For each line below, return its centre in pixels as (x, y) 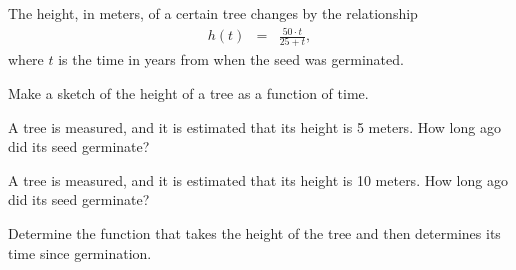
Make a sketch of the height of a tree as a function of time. (188, 93)
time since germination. (80, 252)
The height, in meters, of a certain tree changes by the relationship (213, 13)
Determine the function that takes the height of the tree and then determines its (254, 233)
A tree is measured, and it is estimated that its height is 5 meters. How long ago (254, 126)
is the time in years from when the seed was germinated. (231, 59)
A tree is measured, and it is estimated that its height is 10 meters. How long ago (258, 179)
